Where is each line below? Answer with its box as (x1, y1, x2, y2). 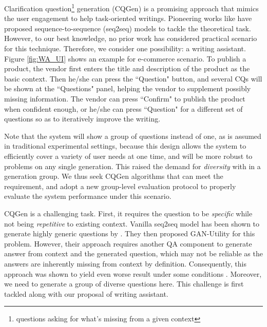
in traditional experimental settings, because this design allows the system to (4, 140, 246, 151)
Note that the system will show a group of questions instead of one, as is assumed (4, 130, 261, 141)
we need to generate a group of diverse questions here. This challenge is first (4, 278, 244, 289)
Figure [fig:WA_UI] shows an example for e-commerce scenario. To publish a (4, 53, 246, 64)
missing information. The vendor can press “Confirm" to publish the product (4, 93, 245, 104)
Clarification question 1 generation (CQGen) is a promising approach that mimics (4, 2, 259, 13)
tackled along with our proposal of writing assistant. (4, 288, 168, 299)
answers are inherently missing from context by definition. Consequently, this (4, 258, 246, 269)
